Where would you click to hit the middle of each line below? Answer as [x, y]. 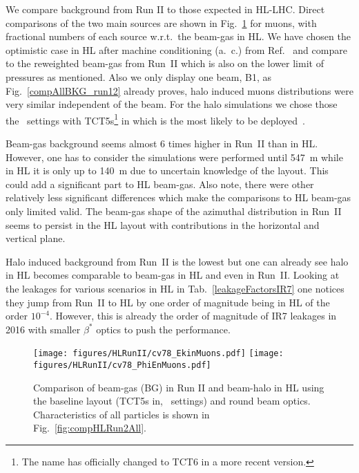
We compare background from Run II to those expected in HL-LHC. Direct [165, 9]
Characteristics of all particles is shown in [122, 414]
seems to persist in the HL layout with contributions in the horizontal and [163, 224]
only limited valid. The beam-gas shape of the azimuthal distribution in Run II [174, 211]
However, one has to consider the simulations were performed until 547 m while [174, 157]
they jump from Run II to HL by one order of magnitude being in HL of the [168, 302]
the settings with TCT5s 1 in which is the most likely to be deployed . [155, 119]
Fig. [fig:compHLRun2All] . [90, 428]
